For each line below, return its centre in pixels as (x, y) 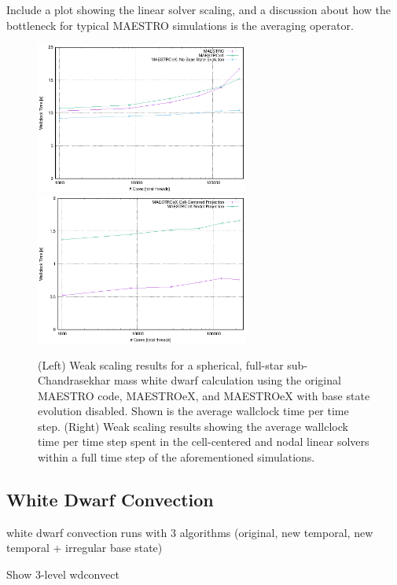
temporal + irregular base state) (85, 548)
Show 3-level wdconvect (63, 574)
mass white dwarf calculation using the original (228, 380)
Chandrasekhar (74, 380)
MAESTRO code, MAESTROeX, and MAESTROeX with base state (204, 395)
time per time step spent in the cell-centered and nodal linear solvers (204, 442)
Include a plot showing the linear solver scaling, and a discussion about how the (198, 9)
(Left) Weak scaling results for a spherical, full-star (161, 364)
